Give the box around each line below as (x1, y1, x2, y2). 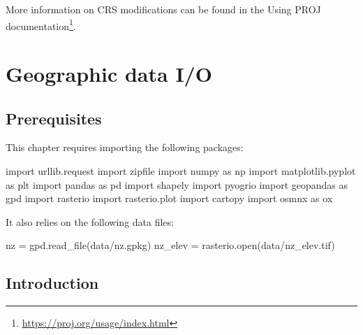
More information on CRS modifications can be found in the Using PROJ (6, 2, 321, 16)
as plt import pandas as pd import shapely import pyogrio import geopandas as (6, 177, 348, 192)
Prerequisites (6, 107, 102, 129)
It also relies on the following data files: (6, 214, 174, 229)
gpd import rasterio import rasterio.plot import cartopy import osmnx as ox (6, 191, 333, 206)
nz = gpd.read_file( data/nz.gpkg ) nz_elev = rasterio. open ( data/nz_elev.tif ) (6, 238, 335, 252)
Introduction (6, 272, 99, 294)
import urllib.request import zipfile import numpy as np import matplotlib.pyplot (6, 164, 356, 178)
